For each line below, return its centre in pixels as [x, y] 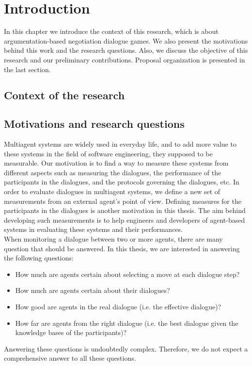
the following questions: [39, 258]
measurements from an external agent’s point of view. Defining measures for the [123, 201]
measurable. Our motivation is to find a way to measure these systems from [116, 163]
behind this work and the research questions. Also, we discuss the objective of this [126, 50]
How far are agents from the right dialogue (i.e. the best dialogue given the [127, 323]
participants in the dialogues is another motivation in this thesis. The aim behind [125, 210]
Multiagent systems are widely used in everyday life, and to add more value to [120, 144]
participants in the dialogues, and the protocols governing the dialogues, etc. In [122, 182]
